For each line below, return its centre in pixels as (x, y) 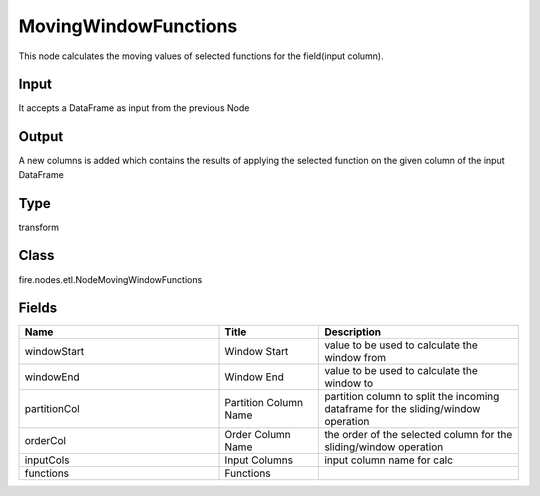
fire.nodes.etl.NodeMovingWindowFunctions (110, 279)
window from (355, 358)
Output (41, 136)
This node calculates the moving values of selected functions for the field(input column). (201, 56)
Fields (38, 308)
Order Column (258, 435)
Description (353, 332)
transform (39, 227)
